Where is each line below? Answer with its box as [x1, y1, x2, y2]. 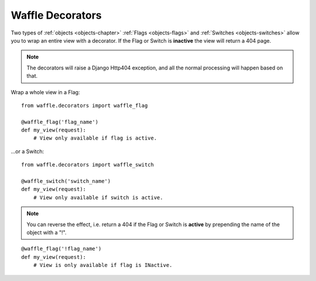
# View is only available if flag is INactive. [33, 262, 173, 269]
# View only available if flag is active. [33, 135, 157, 141]
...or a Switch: [11, 148, 44, 155]
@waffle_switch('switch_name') [21, 178, 111, 185]
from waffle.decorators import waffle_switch [21, 161, 154, 168]
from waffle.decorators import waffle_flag [21, 102, 148, 109]
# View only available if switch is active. [33, 194, 163, 201]
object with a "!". [26, 228, 67, 236]
